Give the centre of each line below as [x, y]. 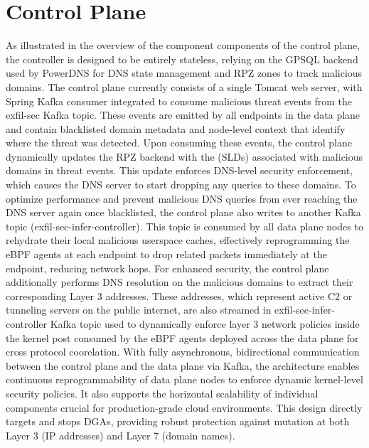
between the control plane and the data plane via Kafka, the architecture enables [183, 365]
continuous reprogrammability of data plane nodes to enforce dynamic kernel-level [184, 379]
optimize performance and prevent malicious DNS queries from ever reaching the [182, 198]
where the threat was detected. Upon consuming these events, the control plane [179, 143]
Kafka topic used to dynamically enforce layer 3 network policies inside [205, 324]
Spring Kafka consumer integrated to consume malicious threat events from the [179, 101]
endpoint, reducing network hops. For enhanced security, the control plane [167, 268]
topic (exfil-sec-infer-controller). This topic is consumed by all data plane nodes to [184, 226]
